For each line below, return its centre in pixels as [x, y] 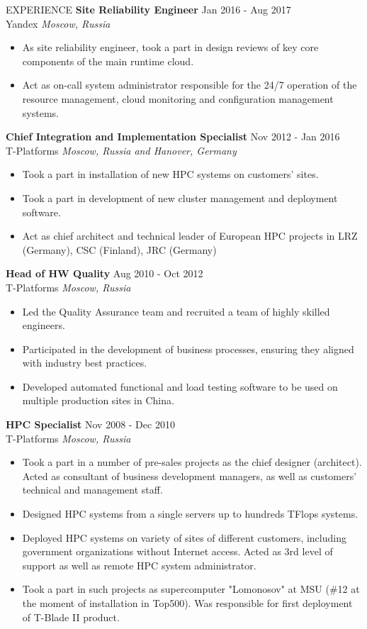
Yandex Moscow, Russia [58, 23]
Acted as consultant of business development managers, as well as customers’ [190, 475]
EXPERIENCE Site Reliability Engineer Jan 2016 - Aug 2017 [148, 9]
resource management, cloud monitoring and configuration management [178, 98]
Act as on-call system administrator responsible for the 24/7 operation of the [190, 85]
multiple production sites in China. [98, 400]
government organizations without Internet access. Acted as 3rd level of [177, 551]
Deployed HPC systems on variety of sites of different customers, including [184, 537]
